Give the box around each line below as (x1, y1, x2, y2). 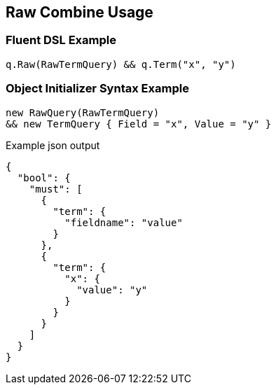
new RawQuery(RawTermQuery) (6, 106, 160, 118)
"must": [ (29, 183, 83, 195)
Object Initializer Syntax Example (6, 81, 189, 96)
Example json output (6, 139, 100, 151)
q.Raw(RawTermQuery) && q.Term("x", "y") (6, 58, 236, 70)
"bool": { (17, 172, 71, 183)
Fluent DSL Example (6, 33, 116, 48)
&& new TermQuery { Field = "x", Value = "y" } (6, 118, 272, 130)
